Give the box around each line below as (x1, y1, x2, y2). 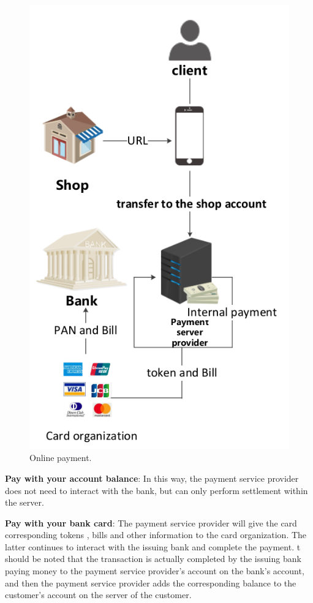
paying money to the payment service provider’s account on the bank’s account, (5, 564, 304, 577)
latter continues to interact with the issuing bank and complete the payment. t (5, 540, 301, 553)
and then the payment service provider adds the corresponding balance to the (5, 576, 296, 589)
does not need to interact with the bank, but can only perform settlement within (5, 484, 308, 496)
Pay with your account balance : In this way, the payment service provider (5, 471, 299, 484)
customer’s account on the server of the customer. (5, 588, 192, 601)
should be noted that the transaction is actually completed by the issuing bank (5, 552, 301, 565)
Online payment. (29, 451, 92, 464)
